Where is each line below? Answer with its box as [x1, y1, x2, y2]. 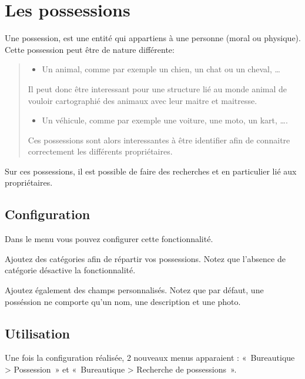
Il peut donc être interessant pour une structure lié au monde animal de [28, 82, 287, 95]
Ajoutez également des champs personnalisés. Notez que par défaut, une [5, 284, 264, 296]
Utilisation [5, 324, 70, 342]
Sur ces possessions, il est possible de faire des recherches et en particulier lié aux [5, 165, 297, 177]
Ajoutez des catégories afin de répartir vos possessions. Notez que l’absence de [5, 252, 286, 264]
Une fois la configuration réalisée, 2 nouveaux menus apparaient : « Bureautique [5, 351, 295, 364]
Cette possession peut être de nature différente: [5, 43, 175, 55]
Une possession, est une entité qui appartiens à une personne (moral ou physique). [5, 32, 301, 44]
